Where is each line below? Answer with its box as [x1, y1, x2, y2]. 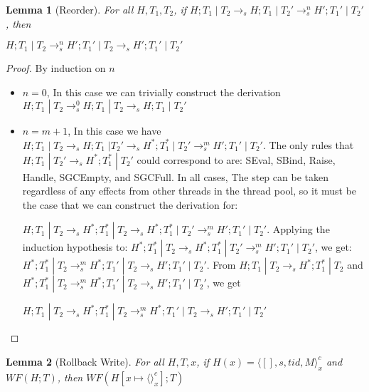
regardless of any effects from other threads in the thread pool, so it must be [22, 183, 357, 198]
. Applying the [267, 222, 330, 237]
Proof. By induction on [6, 61, 106, 76]
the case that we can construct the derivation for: [22, 197, 238, 212]
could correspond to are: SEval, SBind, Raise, [137, 152, 336, 167]
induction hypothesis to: [22, 239, 128, 254]
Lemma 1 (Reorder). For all [6, 2, 134, 16]
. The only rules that [262, 137, 354, 152]
